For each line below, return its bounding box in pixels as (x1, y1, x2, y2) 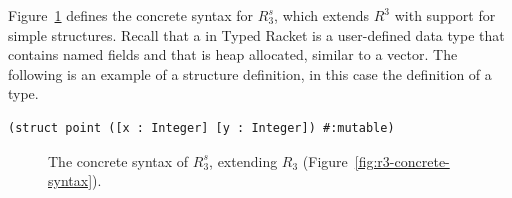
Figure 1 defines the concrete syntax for (8, 5, 254, 25)
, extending (209, 150, 278, 171)
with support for (394, 5, 496, 25)
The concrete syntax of (48, 150, 189, 171)
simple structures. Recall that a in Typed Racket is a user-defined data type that (8, 24, 505, 45)
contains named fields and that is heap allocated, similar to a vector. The (8, 44, 458, 65)
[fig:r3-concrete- (354, 150, 450, 171)
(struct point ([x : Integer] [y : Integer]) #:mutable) (8, 120, 395, 135)
